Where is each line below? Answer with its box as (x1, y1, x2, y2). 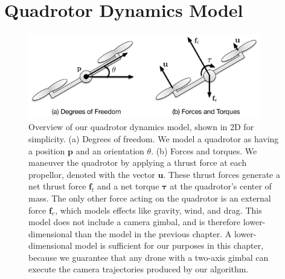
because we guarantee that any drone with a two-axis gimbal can (28, 251, 269, 263)
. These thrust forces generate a (163, 168, 280, 180)
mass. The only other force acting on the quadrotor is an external (28, 191, 271, 204)
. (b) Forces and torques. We (151, 144, 257, 157)
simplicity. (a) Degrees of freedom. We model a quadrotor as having (28, 132, 279, 145)
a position (28, 144, 65, 157)
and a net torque (97, 180, 159, 192)
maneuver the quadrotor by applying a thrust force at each (28, 156, 247, 169)
